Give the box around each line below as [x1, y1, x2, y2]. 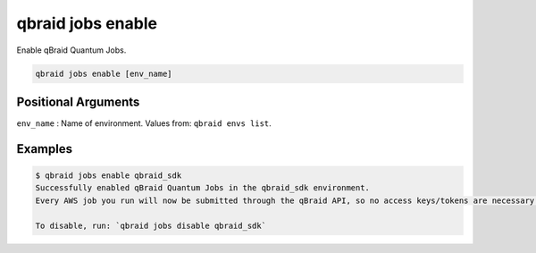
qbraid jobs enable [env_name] [35, 68, 173, 79]
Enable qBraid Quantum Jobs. [16, 45, 127, 55]
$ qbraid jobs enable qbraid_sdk [35, 171, 182, 181]
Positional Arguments [16, 94, 140, 109]
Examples [16, 141, 73, 156]
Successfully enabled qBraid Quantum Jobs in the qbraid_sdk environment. [35, 183, 371, 193]
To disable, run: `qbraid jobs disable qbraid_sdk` [35, 220, 267, 231]
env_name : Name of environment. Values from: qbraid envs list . [16, 118, 272, 129]
